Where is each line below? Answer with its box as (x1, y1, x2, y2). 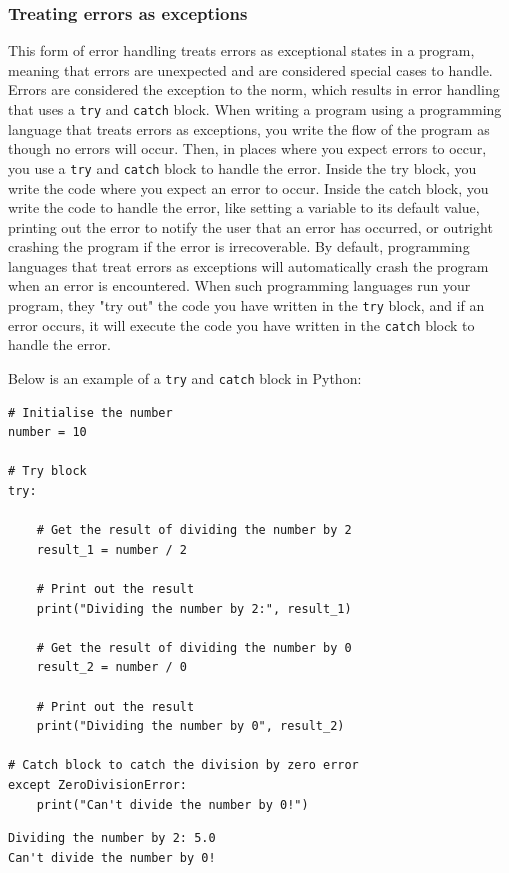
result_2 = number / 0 (36, 660, 187, 675)
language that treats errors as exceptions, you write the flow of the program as (8, 118, 490, 139)
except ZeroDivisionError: (8, 777, 187, 792)
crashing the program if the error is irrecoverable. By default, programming (8, 236, 470, 257)
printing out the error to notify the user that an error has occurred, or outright (8, 216, 493, 237)
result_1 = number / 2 (36, 542, 187, 557)
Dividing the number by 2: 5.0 (8, 831, 216, 846)
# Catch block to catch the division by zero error (8, 758, 359, 773)
